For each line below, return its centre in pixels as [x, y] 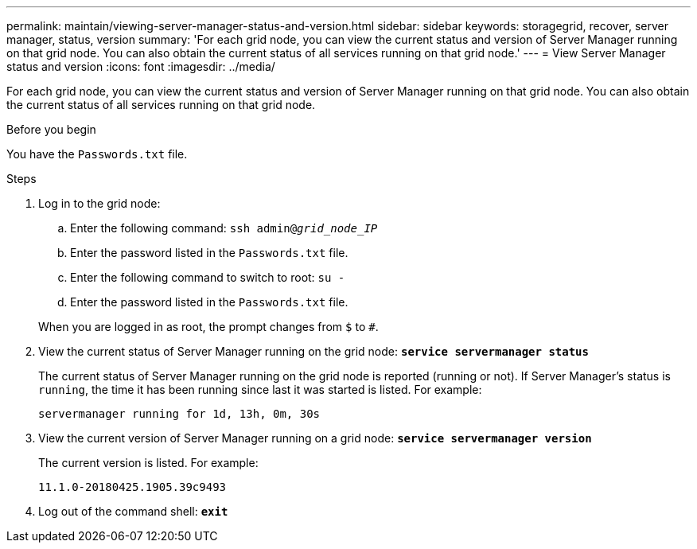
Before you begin [51, 129]
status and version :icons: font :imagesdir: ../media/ [141, 66]
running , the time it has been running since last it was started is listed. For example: [260, 389]
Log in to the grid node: [99, 203]
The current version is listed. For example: [148, 463]
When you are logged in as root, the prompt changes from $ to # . [208, 327]
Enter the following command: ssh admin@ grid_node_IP [224, 228]
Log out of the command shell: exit [133, 511]
